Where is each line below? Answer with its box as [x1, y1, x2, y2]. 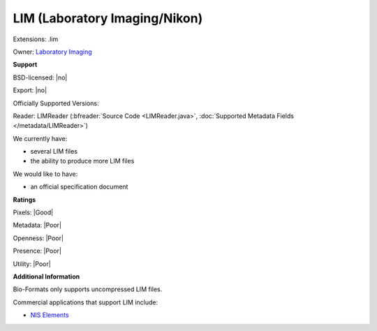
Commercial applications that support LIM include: [13, 297, 158, 307]
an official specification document [30, 182, 128, 191]
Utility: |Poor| [13, 259, 52, 268]
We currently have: [13, 134, 68, 142]
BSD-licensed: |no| [13, 73, 68, 82]
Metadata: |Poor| [13, 221, 62, 230]
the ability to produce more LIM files [30, 157, 135, 165]
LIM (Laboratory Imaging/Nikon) [13, 10, 203, 26]
